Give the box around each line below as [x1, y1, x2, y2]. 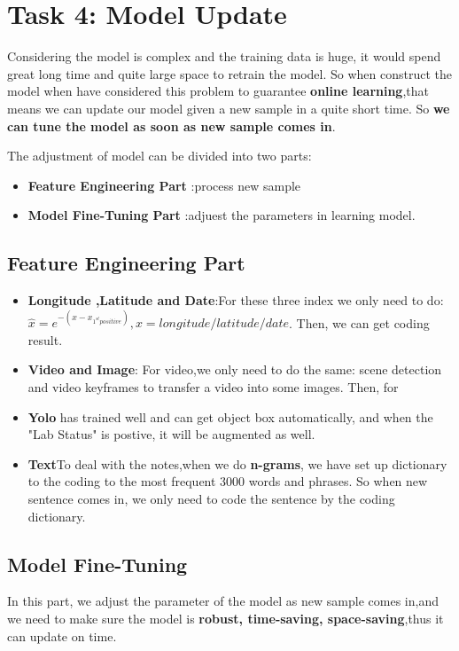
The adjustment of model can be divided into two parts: [7, 146, 312, 165]
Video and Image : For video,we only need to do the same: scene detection [27, 360, 442, 379]
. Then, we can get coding [289, 313, 430, 332]
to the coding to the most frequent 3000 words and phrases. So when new [27, 472, 428, 490]
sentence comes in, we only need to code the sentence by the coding [27, 489, 395, 507]
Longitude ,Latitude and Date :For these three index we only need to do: [27, 291, 444, 310]
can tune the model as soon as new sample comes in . [7, 116, 336, 135]
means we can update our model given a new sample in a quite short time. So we [7, 98, 450, 117]
